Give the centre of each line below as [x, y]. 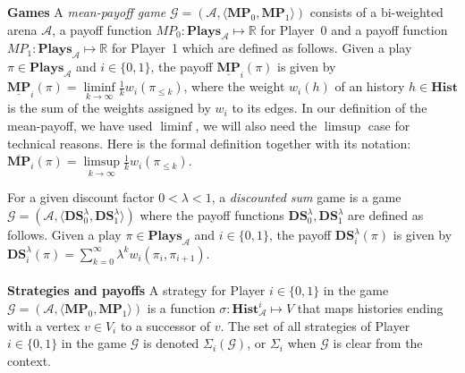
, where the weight [234, 86]
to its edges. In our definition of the [330, 108]
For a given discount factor [81, 197]
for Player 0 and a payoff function [354, 29]
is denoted [171, 343]
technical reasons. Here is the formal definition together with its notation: [209, 143]
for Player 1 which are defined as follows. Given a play [262, 48]
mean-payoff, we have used [80, 126]
